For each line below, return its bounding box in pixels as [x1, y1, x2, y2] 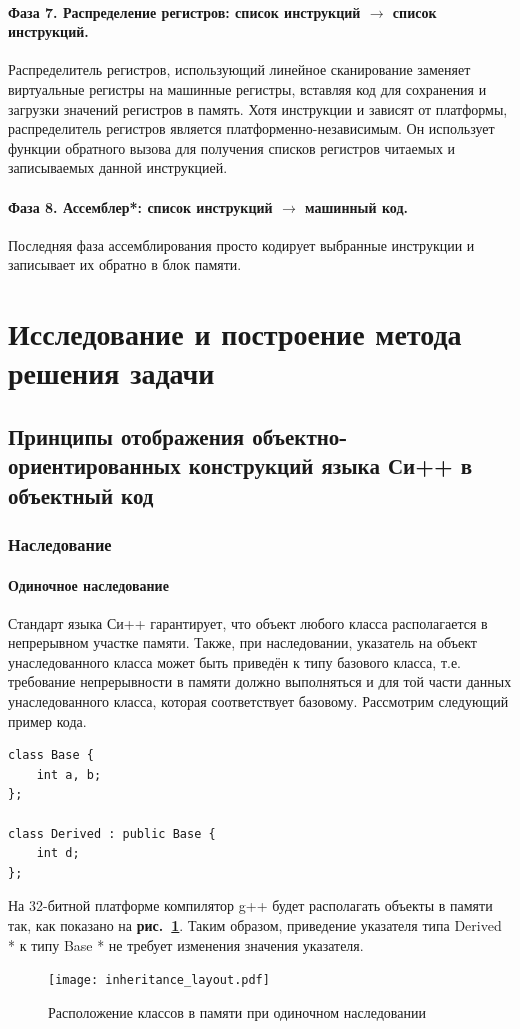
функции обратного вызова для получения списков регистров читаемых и [8, 137, 456, 158]
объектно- [252, 420, 348, 451]
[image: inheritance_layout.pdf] [48, 973, 270, 988]
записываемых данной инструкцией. [8, 157, 228, 178]
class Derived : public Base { [8, 826, 216, 841]
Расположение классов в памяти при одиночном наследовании [48, 1001, 426, 1022]
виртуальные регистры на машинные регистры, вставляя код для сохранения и [8, 78, 487, 99]
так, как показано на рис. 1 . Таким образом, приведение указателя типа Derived [8, 915, 502, 936]
